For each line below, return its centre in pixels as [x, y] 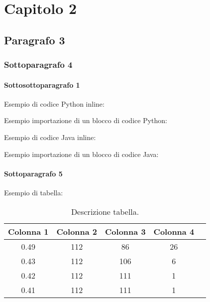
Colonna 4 [174, 231]
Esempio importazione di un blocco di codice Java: [81, 154]
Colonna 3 [125, 231]
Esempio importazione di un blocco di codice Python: [86, 120]
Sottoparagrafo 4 [38, 65]
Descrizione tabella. [105, 211]
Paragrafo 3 [35, 40]
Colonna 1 [28, 231]
